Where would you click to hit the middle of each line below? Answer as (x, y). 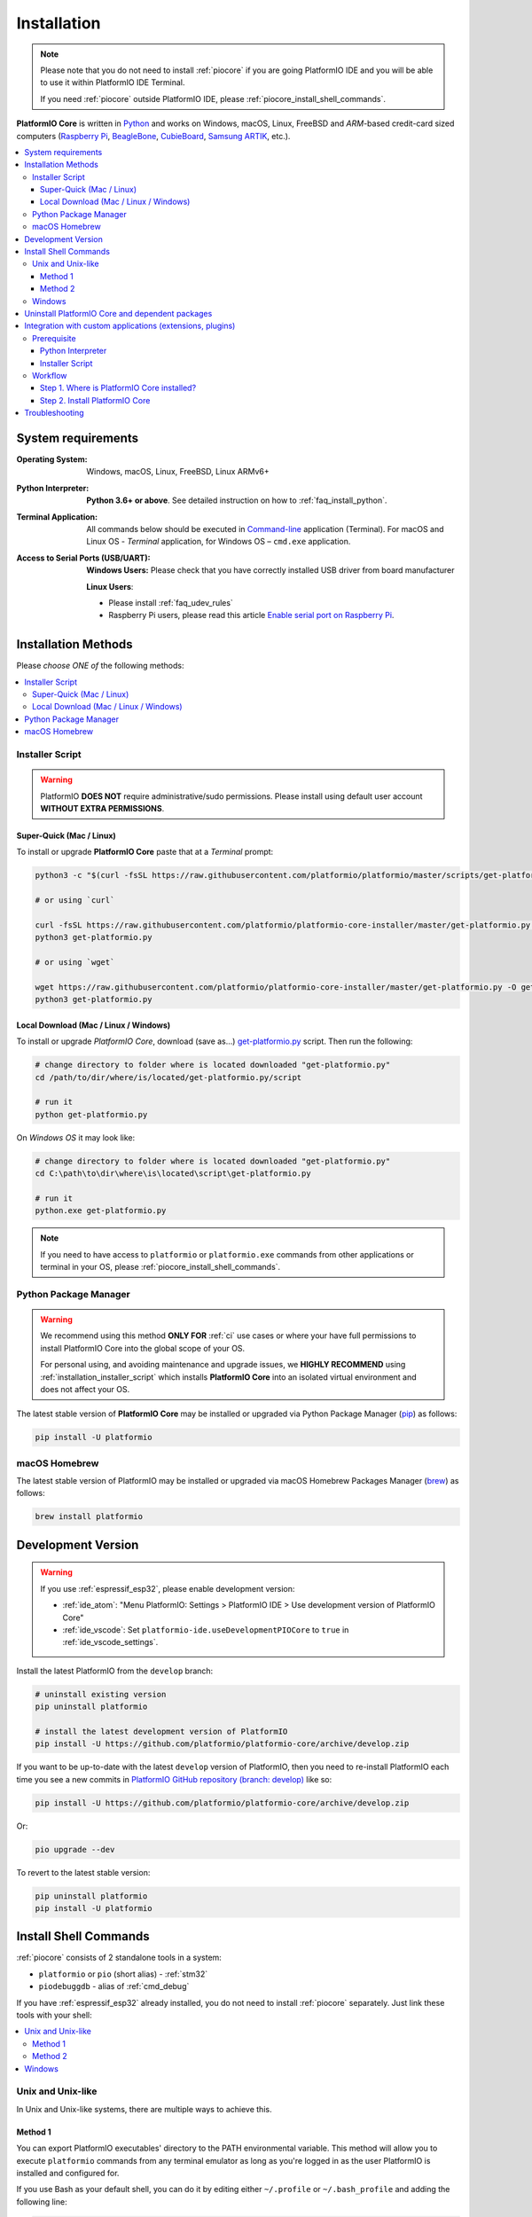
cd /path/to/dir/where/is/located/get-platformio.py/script (168, 1077)
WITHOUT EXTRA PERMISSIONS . (102, 808)
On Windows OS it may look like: (76, 1137)
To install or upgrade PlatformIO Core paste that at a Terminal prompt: (145, 852)
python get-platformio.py (91, 1114)
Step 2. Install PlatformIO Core (95, 400)
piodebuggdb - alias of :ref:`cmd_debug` (114, 1986)
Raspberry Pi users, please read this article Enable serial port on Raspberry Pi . (251, 615)
